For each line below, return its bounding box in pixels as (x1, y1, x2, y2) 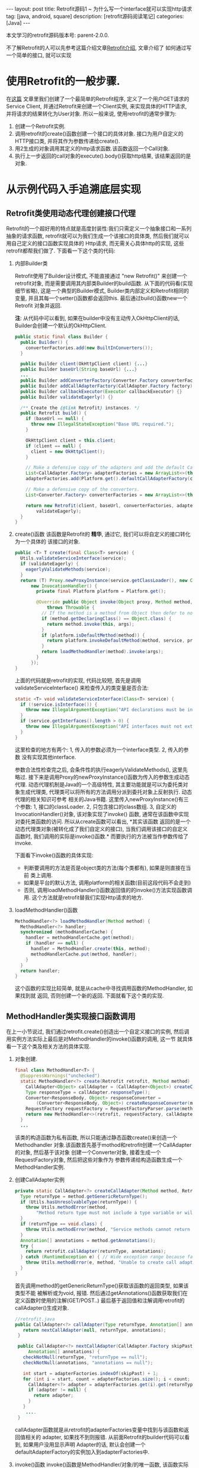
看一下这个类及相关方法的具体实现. (6, 1043, 91, 1050)
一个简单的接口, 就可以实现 (6, 52, 72, 59)
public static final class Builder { (14, 334, 108, 340)
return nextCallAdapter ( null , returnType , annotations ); (23, 1327, 166, 1333)
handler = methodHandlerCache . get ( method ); (25, 935, 135, 941)
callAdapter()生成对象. (14, 1304, 69, 1311)
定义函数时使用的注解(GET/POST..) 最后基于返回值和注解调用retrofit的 (14, 1297, 185, 1304)
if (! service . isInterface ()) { (20, 701, 98, 708)
